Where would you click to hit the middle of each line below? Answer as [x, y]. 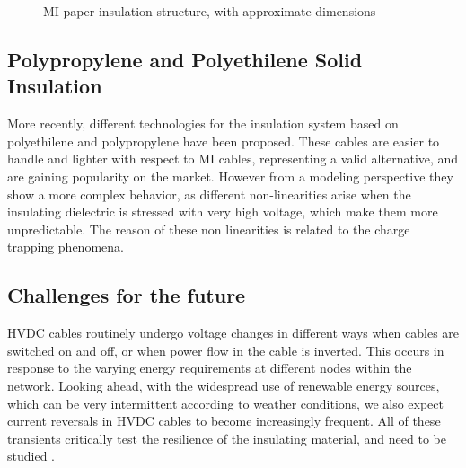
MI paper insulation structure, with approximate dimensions [210, 11]
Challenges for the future [127, 295]
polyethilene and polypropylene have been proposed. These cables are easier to [224, 141]
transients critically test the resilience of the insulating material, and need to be [227, 438]
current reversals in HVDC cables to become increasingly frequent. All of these [224, 421]
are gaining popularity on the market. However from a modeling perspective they [230, 176]
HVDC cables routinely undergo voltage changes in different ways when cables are [233, 333]
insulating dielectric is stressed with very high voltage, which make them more [223, 212]
